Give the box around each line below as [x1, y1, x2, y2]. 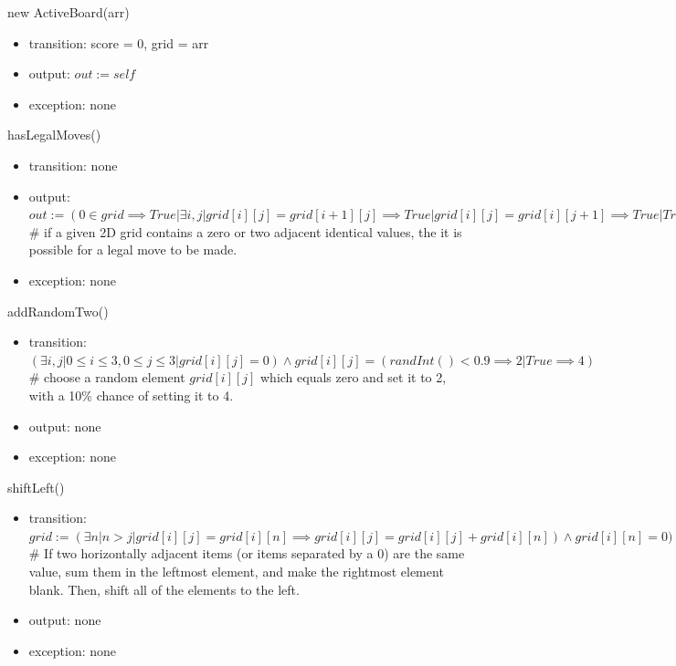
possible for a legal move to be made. [28, 240, 238, 259]
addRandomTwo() [7, 301, 109, 320]
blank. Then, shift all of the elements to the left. [28, 579, 300, 598]
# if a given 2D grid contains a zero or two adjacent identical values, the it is [28, 222, 462, 241]
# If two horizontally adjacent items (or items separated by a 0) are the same [28, 544, 465, 563]
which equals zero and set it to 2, [260, 368, 447, 387]
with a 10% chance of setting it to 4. [28, 385, 234, 404]
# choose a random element [28, 368, 185, 387]
